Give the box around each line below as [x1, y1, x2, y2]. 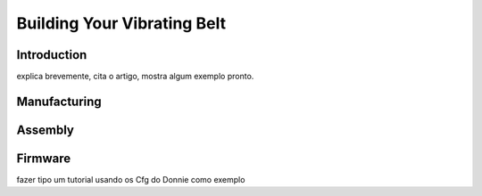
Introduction [16, 47, 87, 62]
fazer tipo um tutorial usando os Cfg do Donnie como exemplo [16, 175, 245, 184]
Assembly [16, 122, 75, 137]
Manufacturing [16, 94, 102, 109]
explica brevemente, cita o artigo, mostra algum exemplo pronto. [16, 71, 254, 82]
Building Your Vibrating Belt [16, 13, 227, 33]
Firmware [16, 151, 71, 166]
